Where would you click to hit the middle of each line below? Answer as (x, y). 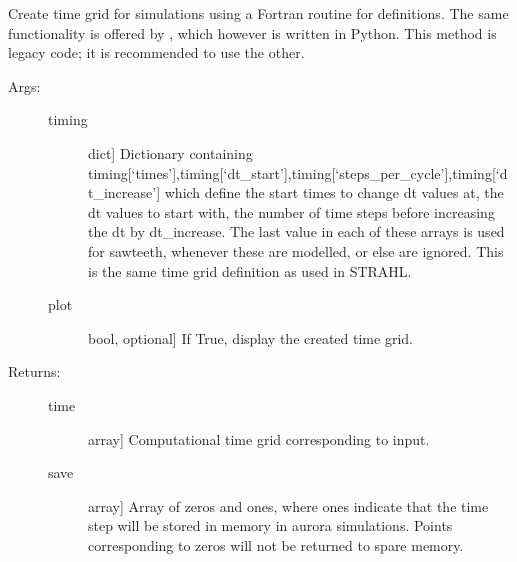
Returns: (34, 371)
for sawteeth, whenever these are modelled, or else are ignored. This (296, 250)
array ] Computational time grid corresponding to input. (259, 438)
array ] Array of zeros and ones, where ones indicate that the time (288, 505)
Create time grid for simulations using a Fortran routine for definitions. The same (258, 13)
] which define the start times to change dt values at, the (330, 192)
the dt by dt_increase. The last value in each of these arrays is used (296, 231)
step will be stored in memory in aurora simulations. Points (270, 525)
